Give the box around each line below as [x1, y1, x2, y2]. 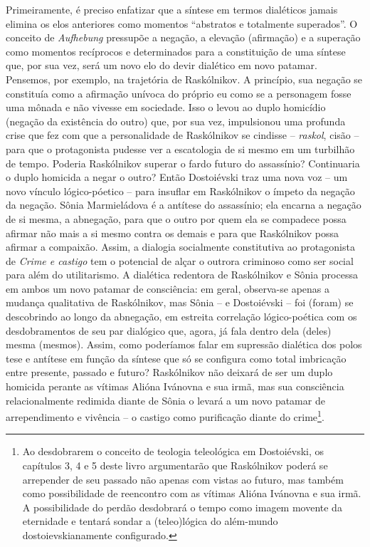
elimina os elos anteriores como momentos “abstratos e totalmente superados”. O [6, 16, 358, 31]
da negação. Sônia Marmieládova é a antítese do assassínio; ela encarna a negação [6, 197, 361, 212]
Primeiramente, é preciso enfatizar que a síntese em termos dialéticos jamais [6, 2, 338, 16]
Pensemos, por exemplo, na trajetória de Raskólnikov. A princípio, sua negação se [6, 71, 363, 86]
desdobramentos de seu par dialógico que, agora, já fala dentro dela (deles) [6, 323, 332, 338]
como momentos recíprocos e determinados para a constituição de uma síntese [6, 43, 346, 58]
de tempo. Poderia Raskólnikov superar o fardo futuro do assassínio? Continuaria [6, 155, 360, 170]
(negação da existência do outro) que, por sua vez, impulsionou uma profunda [6, 113, 346, 128]
